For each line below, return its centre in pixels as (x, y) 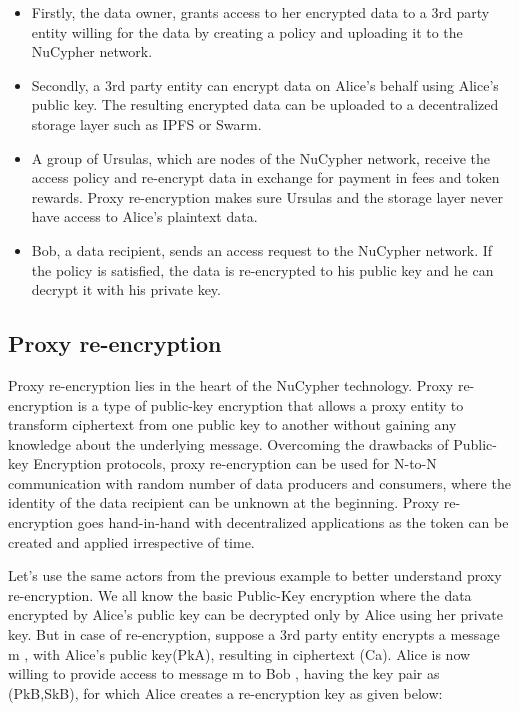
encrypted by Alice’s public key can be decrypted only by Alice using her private (255, 614)
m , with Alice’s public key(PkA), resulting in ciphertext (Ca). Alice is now (239, 653)
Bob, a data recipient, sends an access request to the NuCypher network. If (262, 249)
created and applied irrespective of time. (131, 541)
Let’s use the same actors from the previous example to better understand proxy (255, 575)
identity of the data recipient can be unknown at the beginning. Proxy (224, 502)
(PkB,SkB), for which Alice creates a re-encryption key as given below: (225, 692)
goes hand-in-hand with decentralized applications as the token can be (293, 522)
